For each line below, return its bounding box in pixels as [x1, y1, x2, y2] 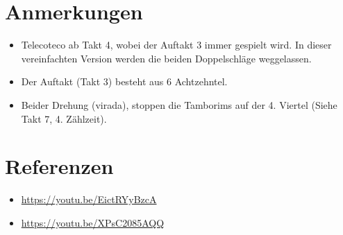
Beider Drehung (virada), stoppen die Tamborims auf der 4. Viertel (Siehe [21, 97, 337, 112]
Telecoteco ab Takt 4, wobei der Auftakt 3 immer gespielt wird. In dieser [21, 37, 332, 52]
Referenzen [5, 152, 114, 180]
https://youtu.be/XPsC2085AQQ [21, 215, 165, 229]
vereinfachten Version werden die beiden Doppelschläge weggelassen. [21, 51, 312, 65]
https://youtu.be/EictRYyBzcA [21, 192, 157, 207]
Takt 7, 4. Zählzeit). [21, 111, 107, 125]
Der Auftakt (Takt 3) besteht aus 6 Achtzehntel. [21, 74, 228, 89]
